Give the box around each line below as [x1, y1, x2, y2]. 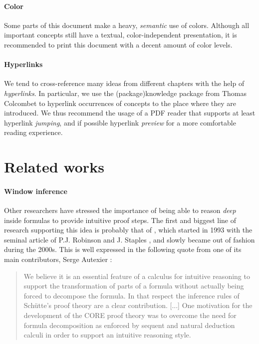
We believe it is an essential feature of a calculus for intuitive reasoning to [23, 270, 250, 281]
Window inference [4, 185, 67, 196]
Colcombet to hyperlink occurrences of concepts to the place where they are [4, 97, 237, 108]
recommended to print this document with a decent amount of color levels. [4, 39, 233, 49]
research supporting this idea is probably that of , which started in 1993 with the [4, 224, 253, 235]
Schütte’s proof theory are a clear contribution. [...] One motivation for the [23, 300, 253, 310]
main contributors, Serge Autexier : [4, 254, 112, 264]
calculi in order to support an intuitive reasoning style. [23, 329, 191, 340]
